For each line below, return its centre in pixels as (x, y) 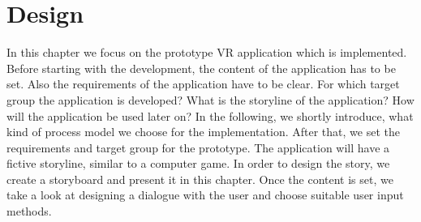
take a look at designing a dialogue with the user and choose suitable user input (205, 195)
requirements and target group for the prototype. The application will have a (198, 147)
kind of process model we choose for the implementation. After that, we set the (203, 132)
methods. (29, 211)
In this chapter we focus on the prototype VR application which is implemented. (207, 52)
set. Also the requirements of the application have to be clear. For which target (203, 84)
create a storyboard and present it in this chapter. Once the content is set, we (200, 179)
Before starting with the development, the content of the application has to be (201, 68)
